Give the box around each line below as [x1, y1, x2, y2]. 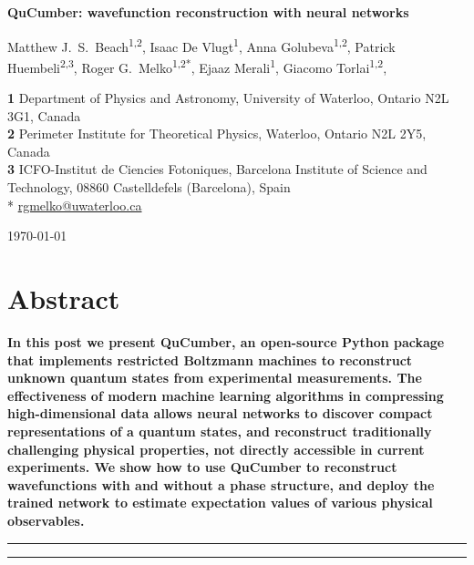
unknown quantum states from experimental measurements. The [7, 368, 422, 387]
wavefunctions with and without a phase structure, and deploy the [7, 475, 435, 494]
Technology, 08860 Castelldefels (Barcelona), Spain [7, 178, 291, 197]
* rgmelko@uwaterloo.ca [7, 195, 142, 214]
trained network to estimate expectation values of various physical [7, 493, 433, 512]
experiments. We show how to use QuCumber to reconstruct [7, 457, 397, 477]
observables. [7, 510, 85, 529]
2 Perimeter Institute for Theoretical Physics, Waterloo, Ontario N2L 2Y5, [7, 124, 427, 143]
